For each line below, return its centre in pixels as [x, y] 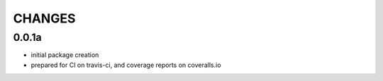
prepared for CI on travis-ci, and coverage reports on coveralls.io [126, 65]
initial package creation [65, 55]
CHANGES [44, 18]
